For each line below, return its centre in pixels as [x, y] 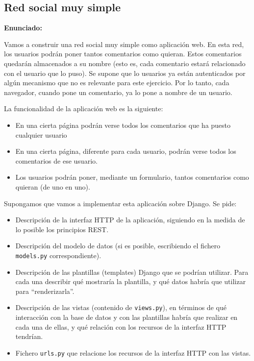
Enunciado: [23, 28]
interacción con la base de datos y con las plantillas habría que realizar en [127, 317]
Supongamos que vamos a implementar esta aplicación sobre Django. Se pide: [120, 203]
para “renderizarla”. [45, 291]
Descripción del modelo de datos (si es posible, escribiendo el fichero [118, 246]
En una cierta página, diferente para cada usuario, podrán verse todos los [126, 151]
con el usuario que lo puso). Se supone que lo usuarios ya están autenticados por [125, 73]
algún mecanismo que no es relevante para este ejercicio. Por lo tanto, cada [117, 83]
